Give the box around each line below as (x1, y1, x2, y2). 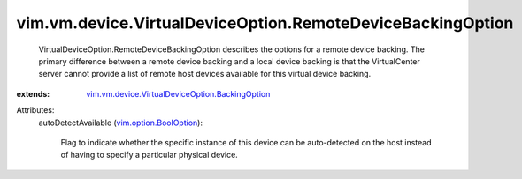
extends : (16, 88, 50, 99)
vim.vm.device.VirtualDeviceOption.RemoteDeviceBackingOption (16, 13, 514, 33)
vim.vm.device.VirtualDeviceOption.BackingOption (86, 88, 271, 99)
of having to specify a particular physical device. (60, 150, 238, 160)
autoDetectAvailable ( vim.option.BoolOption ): (38, 117, 203, 128)
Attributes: (16, 105, 55, 116)
